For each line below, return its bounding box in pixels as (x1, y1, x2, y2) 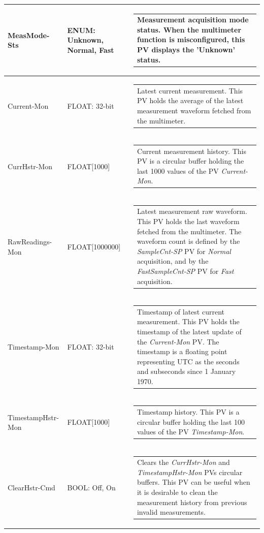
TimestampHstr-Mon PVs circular (137, 466, 243, 477)
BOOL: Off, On (67, 482, 116, 493)
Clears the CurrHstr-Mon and (137, 457, 230, 467)
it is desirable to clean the (137, 487, 218, 497)
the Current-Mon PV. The (137, 336, 219, 347)
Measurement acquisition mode (137, 14, 249, 25)
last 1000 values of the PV (137, 165, 219, 176)
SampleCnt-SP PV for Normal (137, 245, 231, 256)
